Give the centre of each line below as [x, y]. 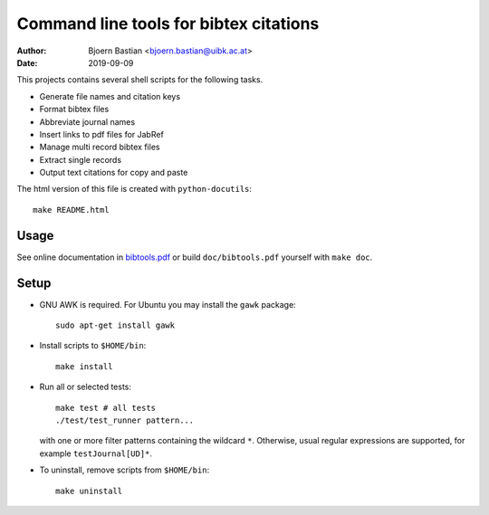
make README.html [71, 210]
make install [84, 366]
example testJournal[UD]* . [96, 453]
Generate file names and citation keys [110, 96]
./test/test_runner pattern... [125, 420]
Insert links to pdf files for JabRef [102, 134]
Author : [32, 51]
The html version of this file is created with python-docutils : [134, 189]
